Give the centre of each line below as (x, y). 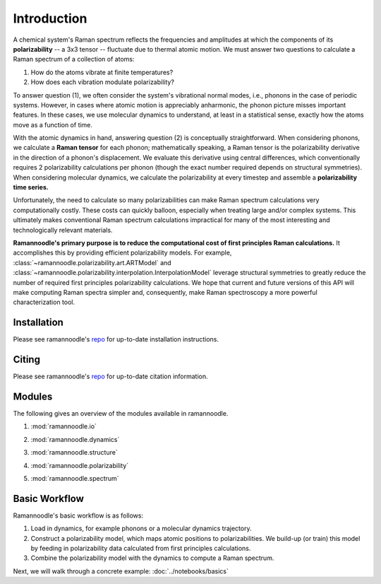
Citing (26, 360)
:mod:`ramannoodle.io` (64, 426)
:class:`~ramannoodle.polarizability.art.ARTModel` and (92, 262)
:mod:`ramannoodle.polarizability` (80, 465)
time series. (31, 187)
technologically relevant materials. (63, 230)
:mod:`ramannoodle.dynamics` (75, 439)
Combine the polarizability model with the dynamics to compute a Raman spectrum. (152, 558)
